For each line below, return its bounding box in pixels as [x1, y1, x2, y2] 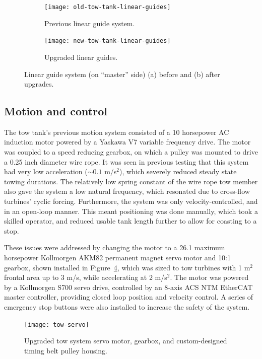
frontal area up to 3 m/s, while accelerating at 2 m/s [4, 272, 167, 282]
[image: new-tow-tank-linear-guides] [44, 37, 171, 45]
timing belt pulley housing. [24, 345, 108, 355]
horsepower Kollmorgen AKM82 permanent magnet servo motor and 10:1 [4, 252, 231, 263]
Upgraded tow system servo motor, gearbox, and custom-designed [24, 335, 227, 346]
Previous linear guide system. [44, 18, 135, 28]
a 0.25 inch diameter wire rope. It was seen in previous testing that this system [4, 156, 249, 167]
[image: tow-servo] [24, 321, 89, 328]
